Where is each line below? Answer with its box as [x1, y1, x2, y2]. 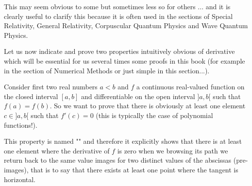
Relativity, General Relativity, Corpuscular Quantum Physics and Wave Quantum [4, 20, 248, 31]
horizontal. [4, 174, 36, 184]
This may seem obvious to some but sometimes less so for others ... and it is [4, 1, 231, 11]
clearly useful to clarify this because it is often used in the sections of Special [4, 11, 233, 21]
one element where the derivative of [4, 145, 110, 155]
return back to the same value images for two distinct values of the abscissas [4, 155, 232, 165]
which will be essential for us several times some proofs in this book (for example [4, 55, 245, 66]
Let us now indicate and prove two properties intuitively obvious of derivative [4, 46, 235, 56]
